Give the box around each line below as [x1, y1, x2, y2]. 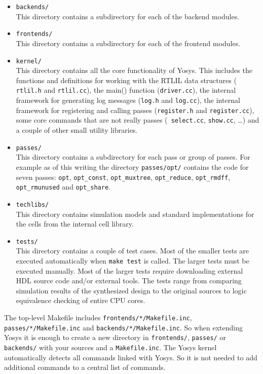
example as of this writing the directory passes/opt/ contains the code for [16, 161, 249, 172]
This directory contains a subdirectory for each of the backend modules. [16, 11, 240, 21]
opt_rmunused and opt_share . [16, 181, 110, 192]
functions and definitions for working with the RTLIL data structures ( [16, 74, 237, 85]
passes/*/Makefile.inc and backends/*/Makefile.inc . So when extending [4, 322, 243, 332]
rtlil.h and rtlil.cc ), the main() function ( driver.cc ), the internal [16, 85, 236, 95]
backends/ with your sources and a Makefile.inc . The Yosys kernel [4, 342, 217, 352]
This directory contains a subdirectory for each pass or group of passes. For [16, 152, 250, 162]
